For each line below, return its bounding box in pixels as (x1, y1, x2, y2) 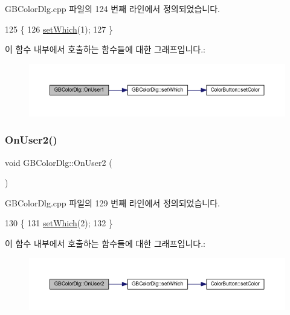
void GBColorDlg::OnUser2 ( (5, 156, 112, 168)
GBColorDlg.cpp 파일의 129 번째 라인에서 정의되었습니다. (5, 196, 220, 209)
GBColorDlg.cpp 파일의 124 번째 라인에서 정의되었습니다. (5, 2, 220, 14)
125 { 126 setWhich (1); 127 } (5, 22, 113, 35)
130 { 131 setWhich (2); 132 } (5, 217, 113, 229)
